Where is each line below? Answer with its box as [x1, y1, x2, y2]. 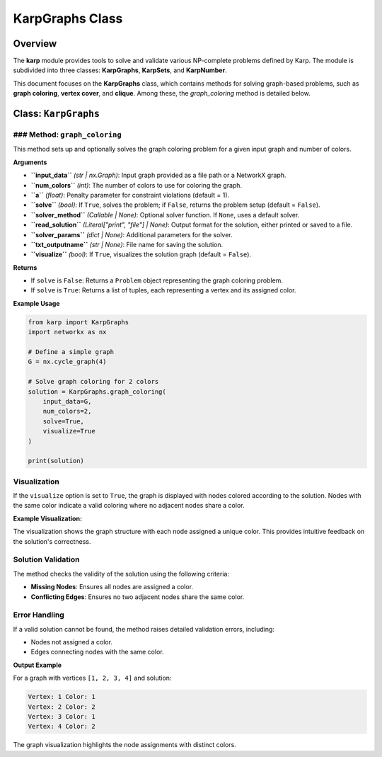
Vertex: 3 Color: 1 [28, 712, 95, 720]
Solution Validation [13, 554, 80, 564]
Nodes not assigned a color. [30, 638, 113, 647]
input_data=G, [42, 397, 92, 405]
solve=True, [42, 417, 85, 425]
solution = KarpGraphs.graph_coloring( [28, 387, 166, 396]
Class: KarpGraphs [13, 108, 100, 120]
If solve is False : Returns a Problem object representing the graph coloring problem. [30, 276, 283, 285]
